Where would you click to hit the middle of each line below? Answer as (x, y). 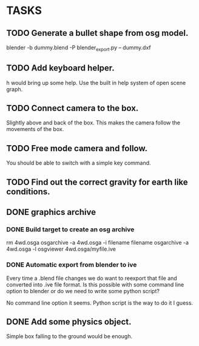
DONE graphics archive (51, 212)
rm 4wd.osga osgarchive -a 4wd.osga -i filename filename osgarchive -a (98, 243)
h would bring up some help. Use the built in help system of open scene (96, 83)
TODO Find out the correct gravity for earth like (97, 182)
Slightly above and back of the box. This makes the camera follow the (93, 123)
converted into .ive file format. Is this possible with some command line (95, 284)
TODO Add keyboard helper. (61, 68)
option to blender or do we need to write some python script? (83, 291)
